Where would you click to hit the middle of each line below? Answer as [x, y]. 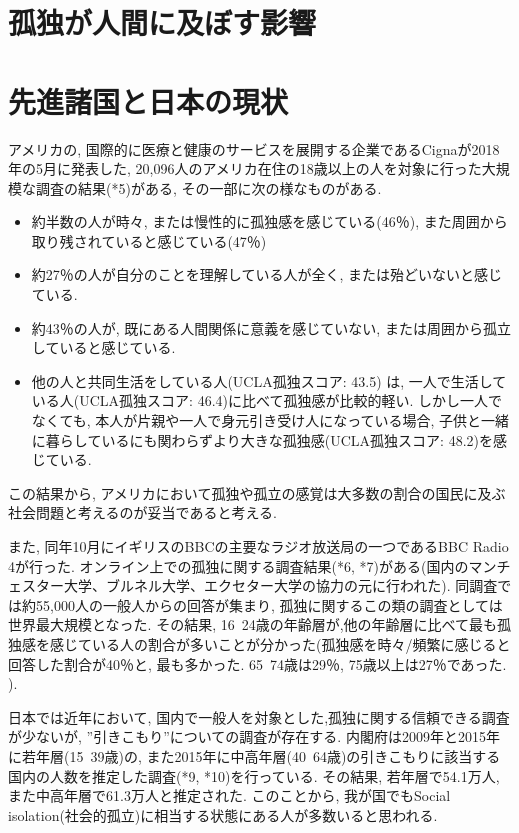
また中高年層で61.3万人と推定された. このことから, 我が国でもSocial [229, 795]
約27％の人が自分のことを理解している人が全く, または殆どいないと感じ [266, 274]
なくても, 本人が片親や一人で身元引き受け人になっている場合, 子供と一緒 [270, 420]
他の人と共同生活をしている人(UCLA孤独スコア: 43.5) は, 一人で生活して [269, 380]
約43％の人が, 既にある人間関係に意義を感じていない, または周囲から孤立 [271, 327]
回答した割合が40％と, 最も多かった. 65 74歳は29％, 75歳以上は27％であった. [257, 663]
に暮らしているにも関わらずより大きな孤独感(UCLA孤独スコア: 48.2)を [262, 439]
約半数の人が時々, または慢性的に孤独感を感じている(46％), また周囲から [269, 221]
